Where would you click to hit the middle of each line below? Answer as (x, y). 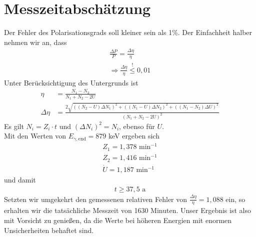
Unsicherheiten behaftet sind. (49, 230)
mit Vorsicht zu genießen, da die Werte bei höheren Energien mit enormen (118, 220)
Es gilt (14, 126)
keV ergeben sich (134, 136)
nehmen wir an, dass (35, 42)
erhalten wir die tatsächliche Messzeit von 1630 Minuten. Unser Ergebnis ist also (127, 210)
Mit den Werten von (35, 136)
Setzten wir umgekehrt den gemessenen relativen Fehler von (96, 199)
